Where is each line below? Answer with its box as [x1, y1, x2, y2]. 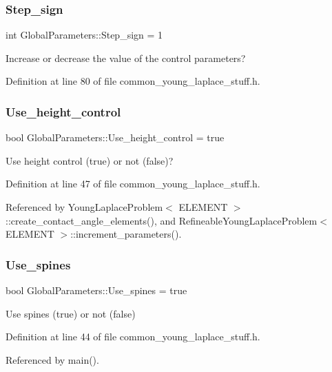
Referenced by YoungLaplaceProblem [6, 200, 163, 214]
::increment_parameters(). [70, 227, 182, 241]
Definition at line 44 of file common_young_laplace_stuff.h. [6, 329, 260, 344]
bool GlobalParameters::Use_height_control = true [6, 130, 225, 145]
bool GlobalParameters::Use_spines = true [6, 283, 187, 297]
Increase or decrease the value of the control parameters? [6, 50, 246, 65]
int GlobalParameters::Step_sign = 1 [6, 28, 163, 42]
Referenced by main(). [6, 352, 99, 366]
